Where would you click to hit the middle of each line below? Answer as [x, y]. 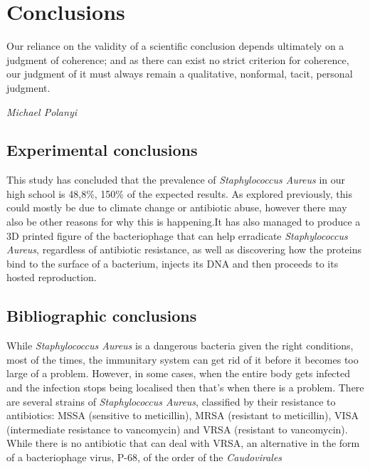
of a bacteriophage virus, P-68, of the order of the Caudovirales [144, 457]
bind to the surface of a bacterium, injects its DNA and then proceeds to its [173, 263]
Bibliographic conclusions [102, 316]
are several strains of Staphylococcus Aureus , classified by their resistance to [171, 401]
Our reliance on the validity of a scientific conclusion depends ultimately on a [175, 46]
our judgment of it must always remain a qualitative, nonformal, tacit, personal [180, 74]
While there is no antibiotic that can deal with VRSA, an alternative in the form [183, 443]
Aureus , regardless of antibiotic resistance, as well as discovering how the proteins [184, 249]
